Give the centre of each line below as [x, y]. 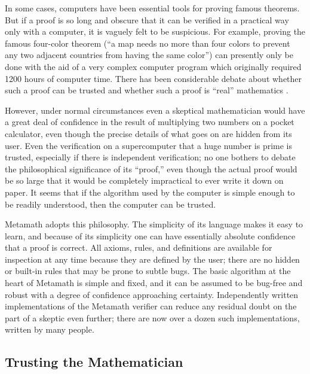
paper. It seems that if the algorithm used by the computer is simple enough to [150, 192]
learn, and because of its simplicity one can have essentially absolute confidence [150, 235]
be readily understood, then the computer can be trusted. [111, 204]
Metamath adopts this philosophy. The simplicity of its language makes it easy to [154, 224]
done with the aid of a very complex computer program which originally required [153, 66]
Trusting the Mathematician [94, 362]
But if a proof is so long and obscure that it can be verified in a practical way [147, 19]
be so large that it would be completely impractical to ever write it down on [144, 180]
